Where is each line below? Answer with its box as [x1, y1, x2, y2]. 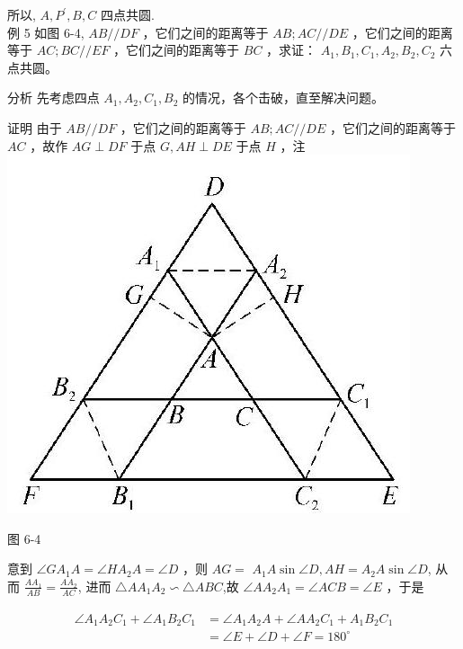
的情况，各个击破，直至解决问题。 [183, 88, 385, 107]
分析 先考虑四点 [7, 88, 100, 107]
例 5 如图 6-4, [7, 22, 85, 41]
